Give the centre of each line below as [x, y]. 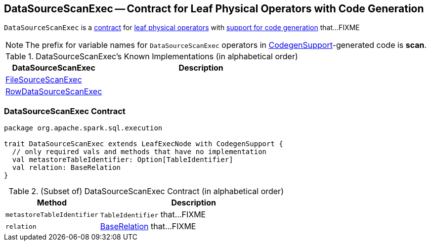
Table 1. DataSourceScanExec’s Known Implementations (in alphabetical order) [152, 57]
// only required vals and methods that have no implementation [139, 152]
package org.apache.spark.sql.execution [83, 128]
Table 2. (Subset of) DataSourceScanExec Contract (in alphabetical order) [146, 191]
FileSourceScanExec [44, 80]
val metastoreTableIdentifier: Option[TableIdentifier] [123, 160]
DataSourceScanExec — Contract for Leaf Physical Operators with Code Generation [214, 9]
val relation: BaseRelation [66, 168]
